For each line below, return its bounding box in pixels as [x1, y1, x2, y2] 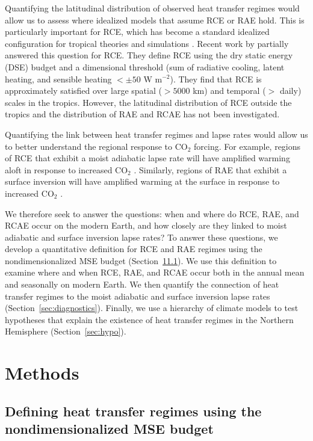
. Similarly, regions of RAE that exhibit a [134, 163, 287, 176]
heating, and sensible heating [5, 72, 112, 85]
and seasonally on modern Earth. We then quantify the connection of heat [5, 278, 279, 291]
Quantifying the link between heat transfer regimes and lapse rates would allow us [5, 128, 308, 140]
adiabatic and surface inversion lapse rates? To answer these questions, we [5, 230, 278, 243]
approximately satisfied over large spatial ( [5, 84, 162, 97]
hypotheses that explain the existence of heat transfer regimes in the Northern [5, 313, 294, 325]
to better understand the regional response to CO [5, 140, 188, 152]
